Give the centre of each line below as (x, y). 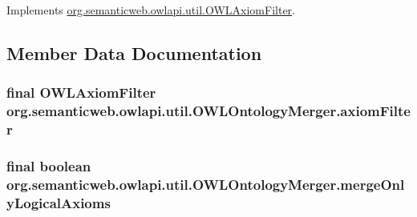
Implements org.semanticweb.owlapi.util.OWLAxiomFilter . (151, 10)
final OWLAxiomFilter (81, 92)
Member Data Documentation (134, 52)
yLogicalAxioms (59, 202)
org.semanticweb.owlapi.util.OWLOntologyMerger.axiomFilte (208, 111)
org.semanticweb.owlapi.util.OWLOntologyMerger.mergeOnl (206, 184)
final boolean (49, 165)
